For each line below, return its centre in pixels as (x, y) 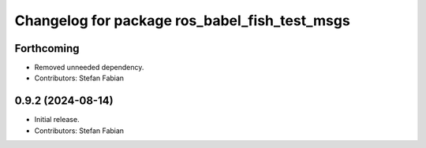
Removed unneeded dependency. (89, 68)
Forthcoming (47, 48)
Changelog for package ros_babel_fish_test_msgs (182, 20)
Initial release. (57, 120)
